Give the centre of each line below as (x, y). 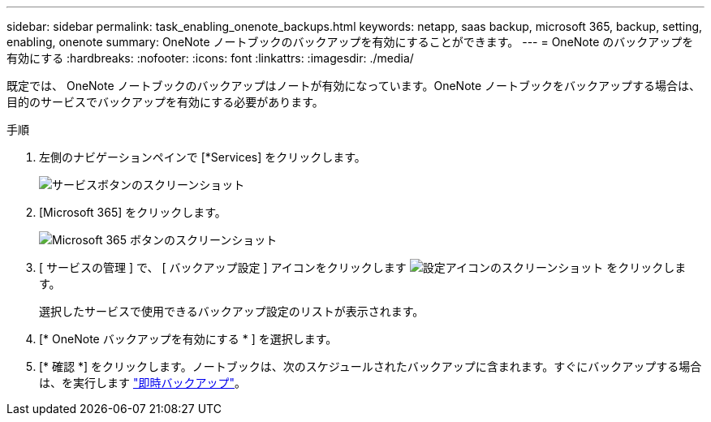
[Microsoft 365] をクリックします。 (133, 212)
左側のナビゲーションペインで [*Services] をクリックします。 (203, 157)
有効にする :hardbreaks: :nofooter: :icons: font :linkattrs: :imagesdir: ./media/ (210, 58)
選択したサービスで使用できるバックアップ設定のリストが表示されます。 (232, 311)
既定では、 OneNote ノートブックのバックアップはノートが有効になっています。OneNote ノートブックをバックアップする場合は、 (354, 86)
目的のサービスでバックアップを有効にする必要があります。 (165, 102)
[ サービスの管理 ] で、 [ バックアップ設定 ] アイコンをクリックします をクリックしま (363, 267)
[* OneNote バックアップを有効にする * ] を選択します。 (188, 339)
